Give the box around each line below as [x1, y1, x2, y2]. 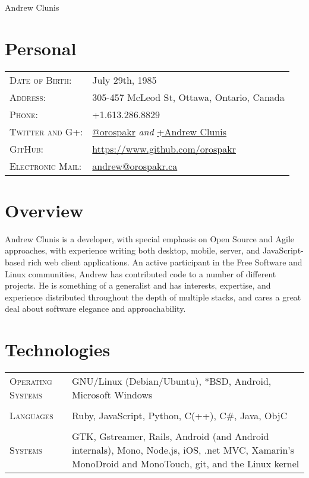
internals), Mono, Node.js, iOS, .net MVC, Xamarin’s [71, 443, 295, 457]
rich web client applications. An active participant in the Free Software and [27, 256, 302, 268]
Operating [10, 374, 52, 388]
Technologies [5, 337, 111, 362]
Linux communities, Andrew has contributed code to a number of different [5, 267, 276, 280]
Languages [10, 409, 53, 423]
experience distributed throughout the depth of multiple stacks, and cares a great [5, 290, 301, 303]
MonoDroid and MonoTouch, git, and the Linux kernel [71, 457, 299, 471]
